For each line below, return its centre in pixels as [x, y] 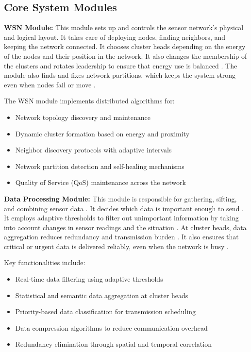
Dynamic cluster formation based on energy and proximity [102, 133]
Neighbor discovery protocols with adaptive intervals [93, 150]
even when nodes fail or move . [50, 84]
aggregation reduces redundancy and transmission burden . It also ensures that [121, 237]
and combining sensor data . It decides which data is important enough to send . [124, 208]
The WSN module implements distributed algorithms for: [89, 101]
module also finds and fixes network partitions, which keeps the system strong [120, 75]
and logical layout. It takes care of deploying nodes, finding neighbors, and [115, 37]
